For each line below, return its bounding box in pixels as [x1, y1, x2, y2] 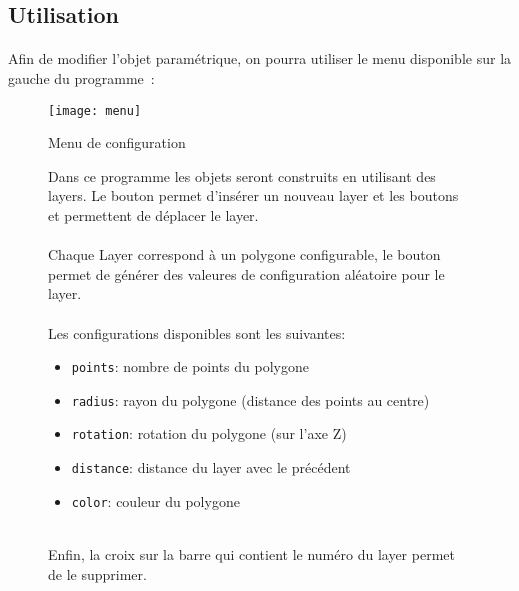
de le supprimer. [48, 563, 147, 584]
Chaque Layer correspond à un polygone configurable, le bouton [48, 244, 441, 265]
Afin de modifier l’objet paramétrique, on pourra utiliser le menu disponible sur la [8, 48, 512, 69]
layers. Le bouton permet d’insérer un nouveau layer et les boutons [48, 185, 459, 206]
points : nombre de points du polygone [71, 356, 309, 377]
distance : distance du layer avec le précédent [71, 457, 351, 478]
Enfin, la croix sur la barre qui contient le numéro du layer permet [48, 544, 455, 565]
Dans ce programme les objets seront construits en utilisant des [48, 165, 436, 186]
